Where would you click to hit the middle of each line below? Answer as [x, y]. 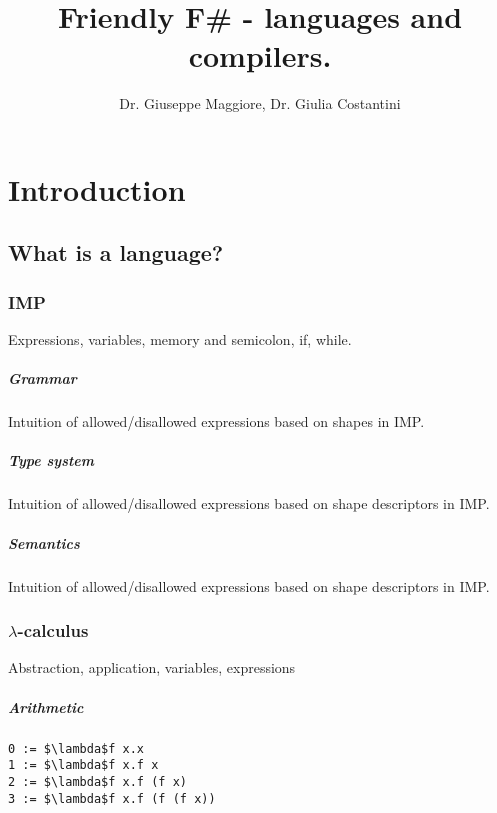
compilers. [260, 55]
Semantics [44, 542]
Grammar [42, 378]
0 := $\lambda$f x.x [76, 748]
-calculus [53, 630]
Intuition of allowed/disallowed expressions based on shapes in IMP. [216, 421]
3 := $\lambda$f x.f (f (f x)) [112, 798]
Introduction [97, 188]
